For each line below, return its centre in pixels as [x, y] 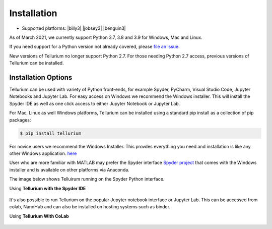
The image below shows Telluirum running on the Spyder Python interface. [87, 179]
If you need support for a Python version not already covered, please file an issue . [94, 47]
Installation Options [41, 77]
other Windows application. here [43, 153]
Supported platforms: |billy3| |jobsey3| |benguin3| [74, 28]
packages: [20, 120]
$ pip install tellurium [51, 133]
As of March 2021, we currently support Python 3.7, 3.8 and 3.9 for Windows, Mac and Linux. [106, 37]
